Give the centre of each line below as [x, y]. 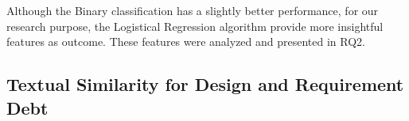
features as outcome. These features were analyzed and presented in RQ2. [186, 42]
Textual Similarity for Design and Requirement [205, 84]
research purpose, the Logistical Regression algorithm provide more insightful [195, 26]
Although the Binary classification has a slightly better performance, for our [193, 10]
